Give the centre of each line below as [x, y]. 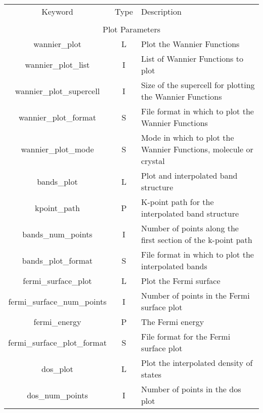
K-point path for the [177, 202]
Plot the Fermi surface [181, 281]
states [151, 374]
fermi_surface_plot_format [57, 342]
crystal [153, 161]
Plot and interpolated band [189, 175]
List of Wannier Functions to [192, 58]
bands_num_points [57, 234]
